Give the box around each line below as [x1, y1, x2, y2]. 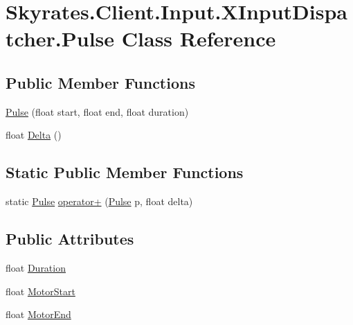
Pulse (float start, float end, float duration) [6, 104, 189, 118]
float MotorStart [6, 283, 75, 298]
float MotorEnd [6, 307, 71, 322]
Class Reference [121, 24, 276, 53]
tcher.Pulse [6, 24, 115, 53]
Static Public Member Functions [6, 161, 244, 183]
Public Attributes [6, 228, 134, 249]
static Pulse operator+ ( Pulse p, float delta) [6, 194, 193, 209]
